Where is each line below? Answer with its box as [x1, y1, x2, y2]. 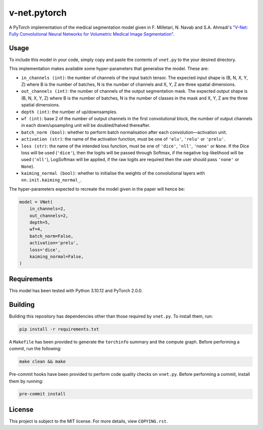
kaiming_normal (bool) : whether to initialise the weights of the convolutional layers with [21, 170, 205, 176]
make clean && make [19, 359, 66, 365]
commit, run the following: [9, 346, 62, 351]
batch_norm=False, [29, 233, 74, 239]
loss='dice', [29, 247, 61, 252]
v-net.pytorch [9, 7, 67, 18]
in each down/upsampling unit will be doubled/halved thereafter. [21, 123, 150, 128]
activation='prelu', [29, 240, 79, 246]
